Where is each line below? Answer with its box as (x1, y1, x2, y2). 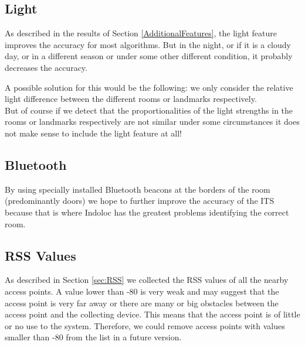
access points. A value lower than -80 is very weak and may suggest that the (5, 285, 279, 297)
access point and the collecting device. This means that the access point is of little (5, 308, 300, 320)
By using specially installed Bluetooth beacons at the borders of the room (5, 183, 270, 195)
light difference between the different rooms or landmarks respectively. (5, 93, 257, 105)
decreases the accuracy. (5, 61, 87, 73)
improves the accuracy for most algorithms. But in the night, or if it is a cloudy (5, 38, 291, 50)
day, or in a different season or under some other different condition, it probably (5, 50, 293, 62)
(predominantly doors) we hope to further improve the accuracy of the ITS (5, 194, 274, 207)
